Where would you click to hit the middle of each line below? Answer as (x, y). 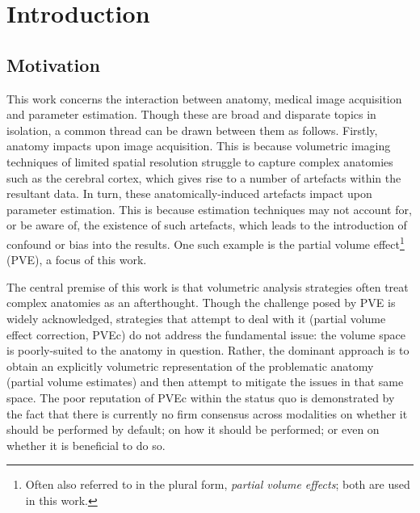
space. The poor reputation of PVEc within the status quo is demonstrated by (201, 397)
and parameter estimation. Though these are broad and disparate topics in (191, 114)
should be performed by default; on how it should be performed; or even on (193, 429)
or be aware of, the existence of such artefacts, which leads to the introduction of (207, 225)
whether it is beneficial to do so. (86, 445)
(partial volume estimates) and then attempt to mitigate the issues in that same (205, 382)
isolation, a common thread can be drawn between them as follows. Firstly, (192, 130)
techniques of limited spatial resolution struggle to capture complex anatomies (200, 161)
